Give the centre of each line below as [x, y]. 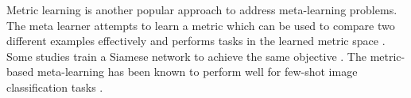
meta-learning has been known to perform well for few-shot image [197, 72]
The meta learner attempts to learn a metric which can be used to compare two [201, 25]
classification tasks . [55, 87]
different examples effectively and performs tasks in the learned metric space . [196, 41]
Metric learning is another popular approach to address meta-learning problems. [202, 9]
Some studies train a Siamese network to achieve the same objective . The [186, 56]
